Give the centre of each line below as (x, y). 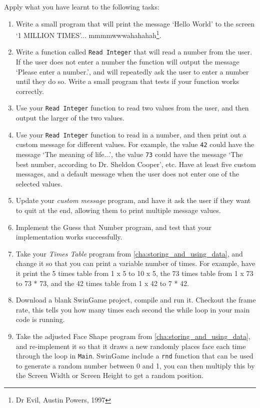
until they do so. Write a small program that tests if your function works (127, 81)
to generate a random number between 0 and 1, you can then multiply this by (135, 365)
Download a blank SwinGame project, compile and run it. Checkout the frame (136, 300)
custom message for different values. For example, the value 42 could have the (135, 144)
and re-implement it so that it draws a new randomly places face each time (131, 346)
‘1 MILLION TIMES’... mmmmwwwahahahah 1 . (88, 34)
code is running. (40, 319)
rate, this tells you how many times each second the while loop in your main (133, 309)
